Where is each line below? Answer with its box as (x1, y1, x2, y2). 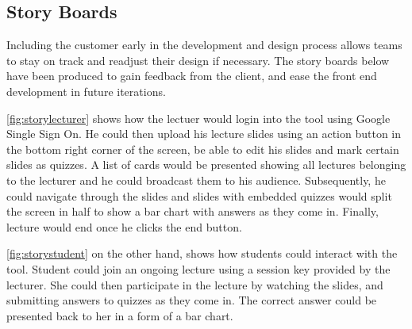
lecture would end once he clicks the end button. (6, 218, 242, 235)
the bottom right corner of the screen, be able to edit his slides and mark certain (6, 140, 399, 157)
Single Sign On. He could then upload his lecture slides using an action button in (6, 125, 402, 142)
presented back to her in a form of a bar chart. (6, 307, 233, 323)
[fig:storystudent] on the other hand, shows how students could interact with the (6, 245, 398, 262)
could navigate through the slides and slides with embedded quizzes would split (6, 187, 392, 204)
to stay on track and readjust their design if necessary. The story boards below (6, 52, 390, 68)
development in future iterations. (6, 82, 166, 99)
